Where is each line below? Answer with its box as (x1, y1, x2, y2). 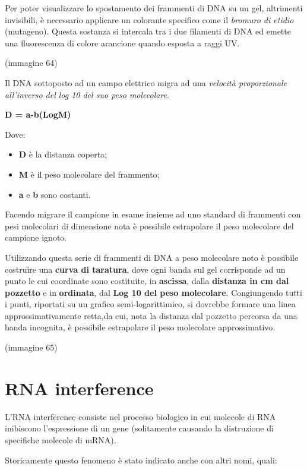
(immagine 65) (5, 341, 58, 354)
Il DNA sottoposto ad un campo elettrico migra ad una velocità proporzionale (5, 76, 287, 89)
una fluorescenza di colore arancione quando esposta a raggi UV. (5, 36, 240, 49)
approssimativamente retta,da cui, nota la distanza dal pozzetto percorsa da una (5, 309, 297, 321)
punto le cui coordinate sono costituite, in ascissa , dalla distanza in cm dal (5, 275, 289, 287)
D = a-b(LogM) (5, 108, 71, 121)
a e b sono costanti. (18, 188, 91, 200)
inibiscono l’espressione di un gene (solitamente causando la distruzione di (5, 422, 274, 434)
